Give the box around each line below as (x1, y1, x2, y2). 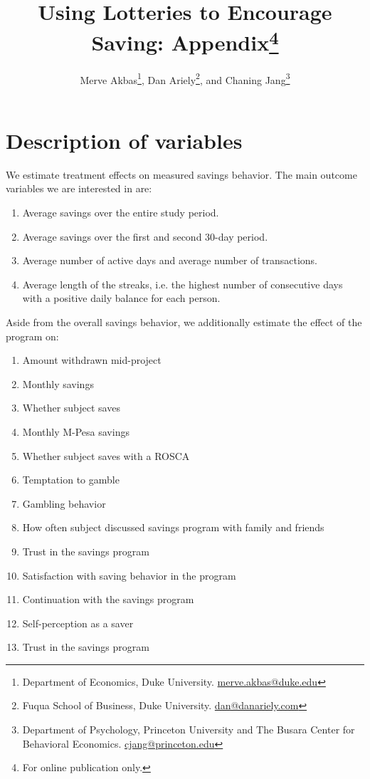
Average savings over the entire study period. (22, 205, 219, 220)
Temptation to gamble (22, 472, 120, 487)
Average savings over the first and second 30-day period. (22, 229, 268, 244)
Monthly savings (22, 376, 94, 391)
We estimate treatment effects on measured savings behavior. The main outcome (6, 167, 357, 182)
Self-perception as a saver (22, 615, 134, 630)
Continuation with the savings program (22, 592, 194, 607)
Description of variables (6, 125, 243, 155)
